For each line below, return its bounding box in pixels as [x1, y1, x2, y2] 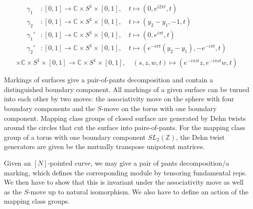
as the [4, 186, 22, 196]
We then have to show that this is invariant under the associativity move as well [4, 177, 244, 187]
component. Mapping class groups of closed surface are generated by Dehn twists [4, 113, 246, 123]
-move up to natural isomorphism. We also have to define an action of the [28, 186, 249, 196]
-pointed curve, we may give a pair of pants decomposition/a [47, 157, 229, 168]
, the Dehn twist [176, 132, 225, 142]
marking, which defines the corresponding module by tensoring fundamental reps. [4, 167, 247, 177]
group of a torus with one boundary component [4, 132, 146, 142]
